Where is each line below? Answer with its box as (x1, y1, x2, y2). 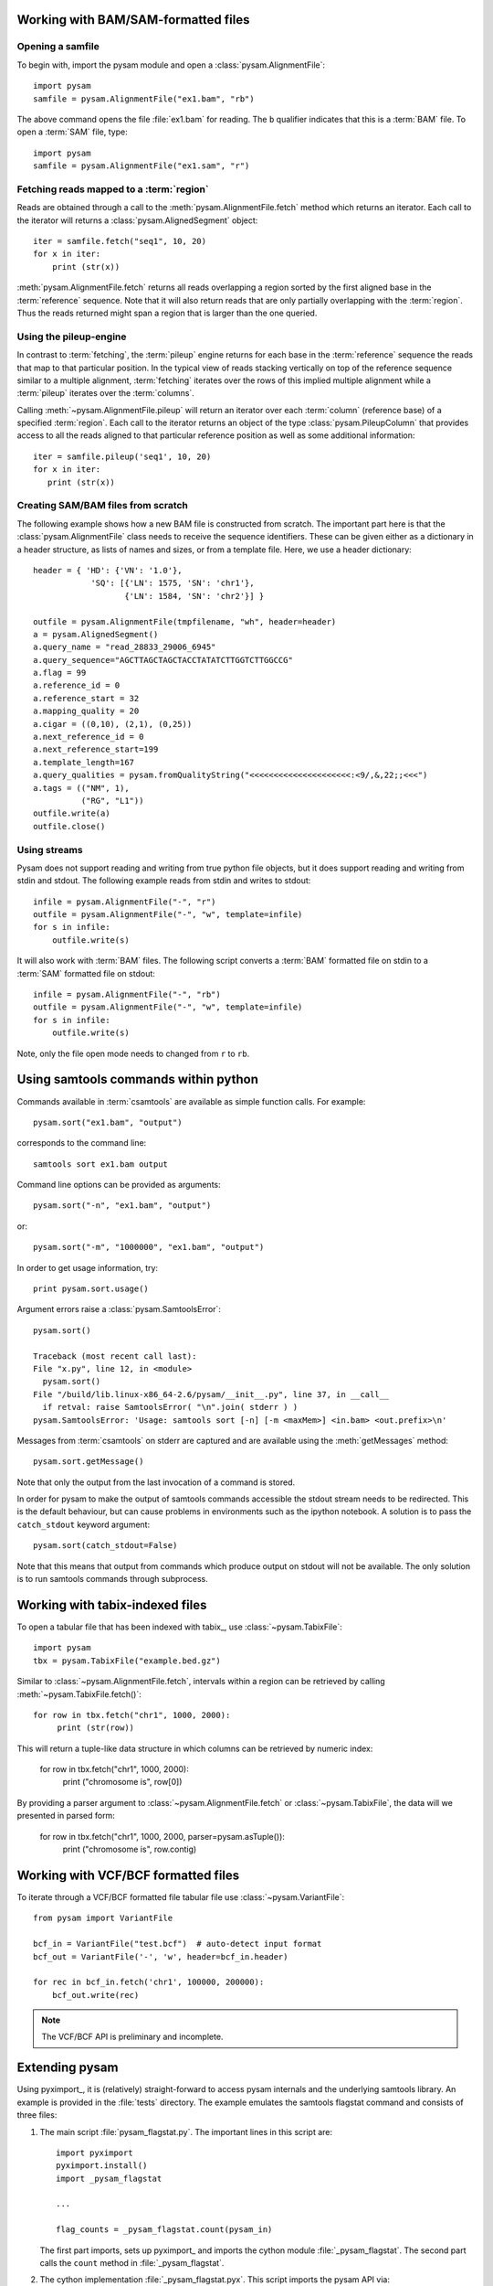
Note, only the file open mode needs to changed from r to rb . (16, 1048, 250, 1059)
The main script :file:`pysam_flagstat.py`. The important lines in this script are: (39, 2126, 333, 2137)
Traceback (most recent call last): (33, 1351, 197, 1362)
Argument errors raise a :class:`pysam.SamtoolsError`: (16, 1304, 221, 1315)
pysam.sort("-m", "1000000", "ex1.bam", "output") (33, 1242, 265, 1253)
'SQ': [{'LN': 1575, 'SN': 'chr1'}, (90, 578, 255, 589)
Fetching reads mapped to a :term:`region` (16, 183, 209, 196)
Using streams (16, 843, 83, 856)
